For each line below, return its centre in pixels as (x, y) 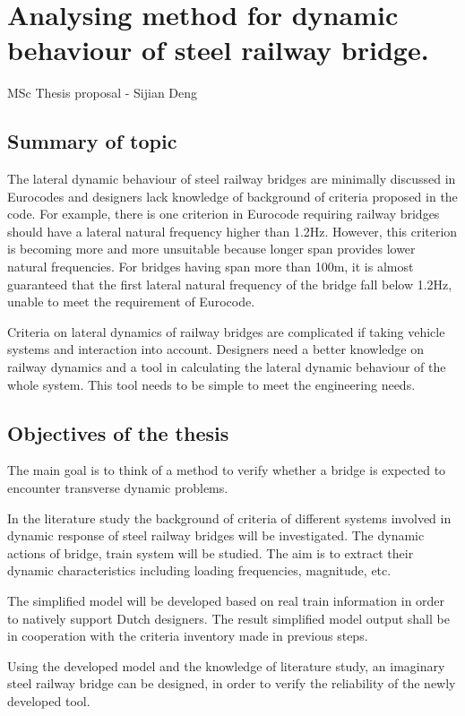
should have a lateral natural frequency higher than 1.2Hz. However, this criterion (232, 231)
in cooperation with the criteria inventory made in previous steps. (188, 636)
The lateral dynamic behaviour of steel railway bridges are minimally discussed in (232, 179)
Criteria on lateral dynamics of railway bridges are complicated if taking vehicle (226, 331)
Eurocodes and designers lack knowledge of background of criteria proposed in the (232, 196)
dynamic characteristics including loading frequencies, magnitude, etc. (199, 570)
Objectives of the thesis (118, 432)
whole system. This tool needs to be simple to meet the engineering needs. (211, 384)
